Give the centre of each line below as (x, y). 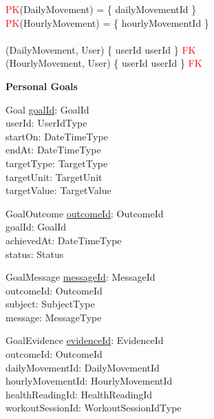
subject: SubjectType (50, 304)
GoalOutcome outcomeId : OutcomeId (85, 213)
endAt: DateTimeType (53, 150)
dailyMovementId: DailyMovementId (83, 367)
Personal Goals (42, 86)
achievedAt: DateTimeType (64, 240)
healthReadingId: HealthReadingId (79, 394)
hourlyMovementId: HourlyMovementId (89, 381)
